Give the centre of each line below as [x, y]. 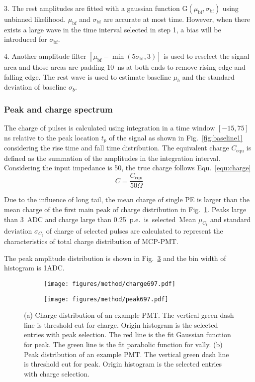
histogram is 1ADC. [34, 268]
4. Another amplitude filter [45, 56]
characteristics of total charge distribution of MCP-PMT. [91, 241]
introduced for [26, 39]
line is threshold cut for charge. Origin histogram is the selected [121, 324]
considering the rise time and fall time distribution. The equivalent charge [117, 148]
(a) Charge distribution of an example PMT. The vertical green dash [129, 315]
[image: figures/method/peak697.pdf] [106, 299]
